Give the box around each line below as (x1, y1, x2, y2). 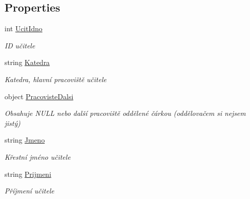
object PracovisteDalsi (5, 91, 74, 101)
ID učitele (5, 40, 35, 50)
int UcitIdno (5, 23, 43, 34)
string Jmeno (5, 135, 45, 145)
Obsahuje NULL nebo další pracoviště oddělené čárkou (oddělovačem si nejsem (5, 108, 246, 118)
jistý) (5, 117, 21, 128)
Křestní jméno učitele (5, 151, 71, 162)
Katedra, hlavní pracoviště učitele (5, 74, 107, 84)
